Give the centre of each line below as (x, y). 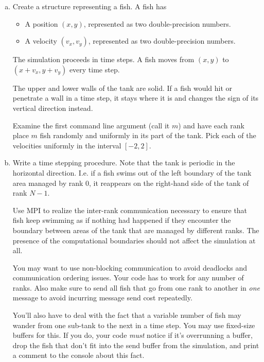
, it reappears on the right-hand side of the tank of (169, 183)
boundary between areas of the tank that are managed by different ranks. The (136, 230)
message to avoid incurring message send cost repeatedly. (102, 298)
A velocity (41, 41)
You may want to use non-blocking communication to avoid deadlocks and (130, 267)
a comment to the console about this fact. (78, 355)
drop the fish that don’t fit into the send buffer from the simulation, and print (136, 345)
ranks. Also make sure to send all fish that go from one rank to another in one (136, 287)
